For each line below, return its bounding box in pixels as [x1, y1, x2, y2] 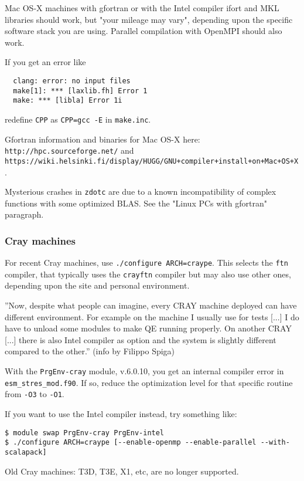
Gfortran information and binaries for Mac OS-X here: [5, 133, 200, 145]
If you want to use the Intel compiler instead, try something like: [5, 408, 237, 419]
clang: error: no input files [13, 76, 131, 85]
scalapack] [5, 448, 47, 456]
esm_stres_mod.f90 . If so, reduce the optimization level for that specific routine [5, 376, 293, 388]
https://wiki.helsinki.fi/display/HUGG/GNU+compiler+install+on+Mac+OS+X [5, 157, 299, 165]
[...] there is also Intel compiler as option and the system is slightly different [5, 333, 276, 345]
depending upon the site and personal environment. [5, 279, 190, 292]
